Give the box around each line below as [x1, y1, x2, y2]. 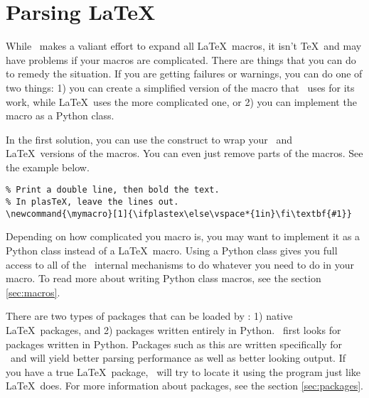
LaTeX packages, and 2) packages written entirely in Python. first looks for [6, 323, 341, 337]
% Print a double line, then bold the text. [6, 185, 220, 195]
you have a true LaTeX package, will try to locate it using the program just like [6, 364, 361, 379]
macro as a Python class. [6, 108, 114, 123]
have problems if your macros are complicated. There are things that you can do [6, 52, 356, 67]
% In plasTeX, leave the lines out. [6, 197, 179, 208]
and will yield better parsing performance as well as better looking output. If [10, 350, 346, 365]
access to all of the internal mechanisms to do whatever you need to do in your [6, 257, 354, 271]
